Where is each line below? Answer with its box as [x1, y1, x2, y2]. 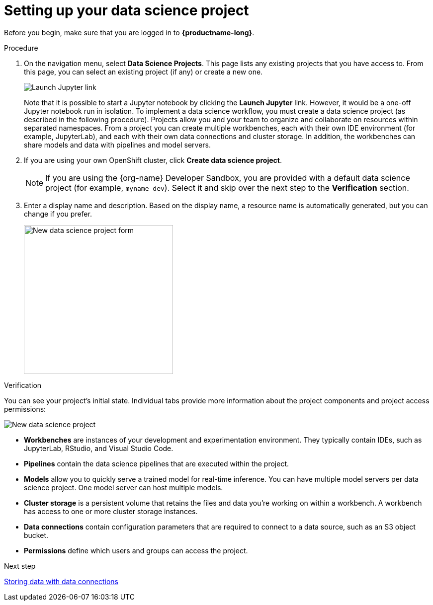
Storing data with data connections [4, 577, 118, 586]
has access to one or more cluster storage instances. [24, 507, 198, 516]
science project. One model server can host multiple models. [24, 483, 223, 492]
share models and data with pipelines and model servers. [24, 140, 211, 149]
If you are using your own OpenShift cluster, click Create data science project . [24, 155, 282, 164]
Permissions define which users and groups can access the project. [24, 546, 248, 555]
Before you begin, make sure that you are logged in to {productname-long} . [4, 28, 255, 37]
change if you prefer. [24, 209, 92, 218]
